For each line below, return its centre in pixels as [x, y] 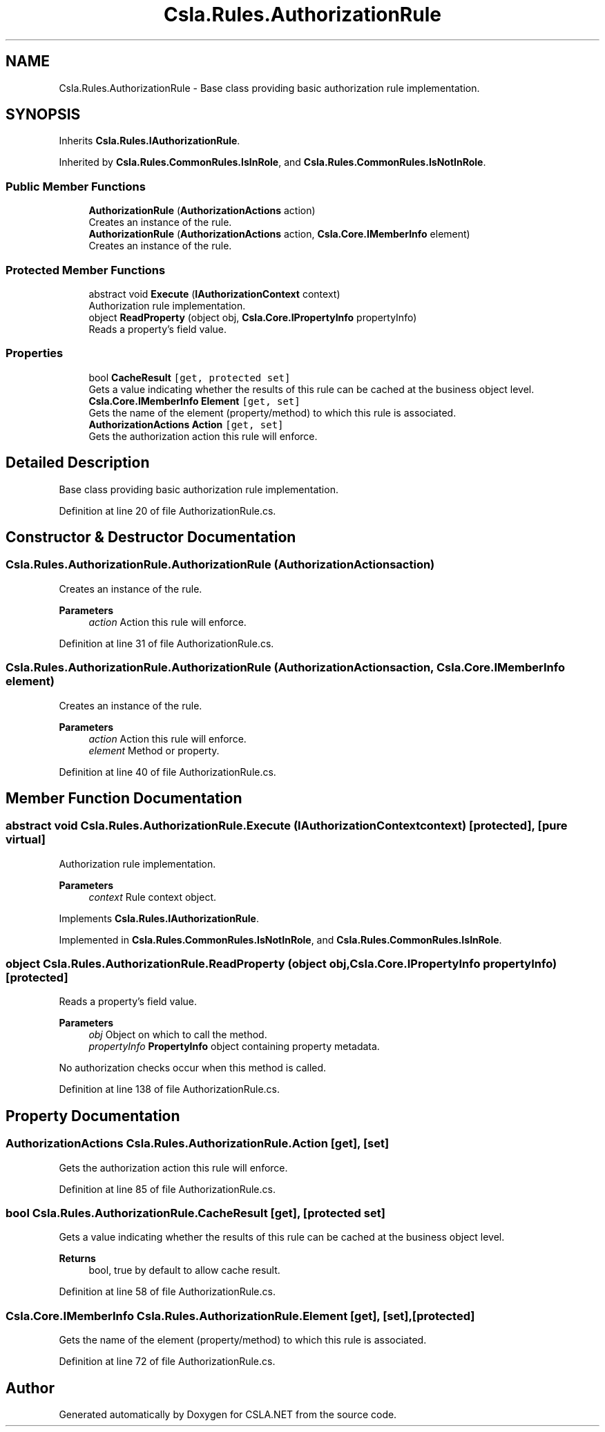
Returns [77, 1259]
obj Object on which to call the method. [178, 1035]
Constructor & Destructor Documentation [151, 537]
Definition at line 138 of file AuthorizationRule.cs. [170, 1089]
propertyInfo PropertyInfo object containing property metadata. [234, 1047]
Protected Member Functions [86, 270]
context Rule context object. [153, 897]
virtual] [26, 840]
